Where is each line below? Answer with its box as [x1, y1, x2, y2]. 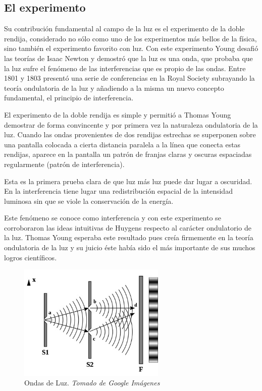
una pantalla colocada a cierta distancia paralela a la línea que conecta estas [4, 139, 241, 149]
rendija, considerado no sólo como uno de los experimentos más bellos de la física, [4, 33, 257, 43]
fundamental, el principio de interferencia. [4, 92, 134, 103]
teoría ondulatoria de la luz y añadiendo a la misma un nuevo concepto [4, 82, 224, 93]
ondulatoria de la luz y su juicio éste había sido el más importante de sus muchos [4, 242, 255, 253]
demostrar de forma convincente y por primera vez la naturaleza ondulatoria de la [4, 119, 258, 130]
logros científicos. [4, 252, 57, 262]
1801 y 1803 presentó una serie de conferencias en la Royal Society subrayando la [4, 73, 255, 83]
